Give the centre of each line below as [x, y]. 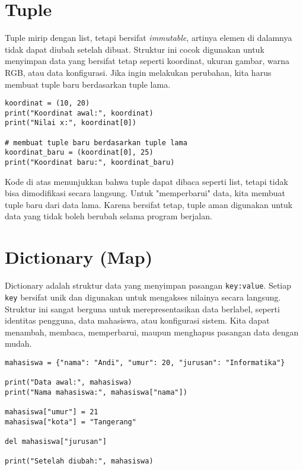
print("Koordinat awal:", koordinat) [79, 113]
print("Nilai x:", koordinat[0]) [71, 123]
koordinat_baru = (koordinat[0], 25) [79, 153]
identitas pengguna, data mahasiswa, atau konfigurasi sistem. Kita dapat [137, 320]
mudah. [18, 343]
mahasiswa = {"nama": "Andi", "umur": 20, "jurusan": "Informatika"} [145, 362]
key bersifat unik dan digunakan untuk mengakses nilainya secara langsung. [143, 297]
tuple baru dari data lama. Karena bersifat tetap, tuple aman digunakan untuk [149, 204]
